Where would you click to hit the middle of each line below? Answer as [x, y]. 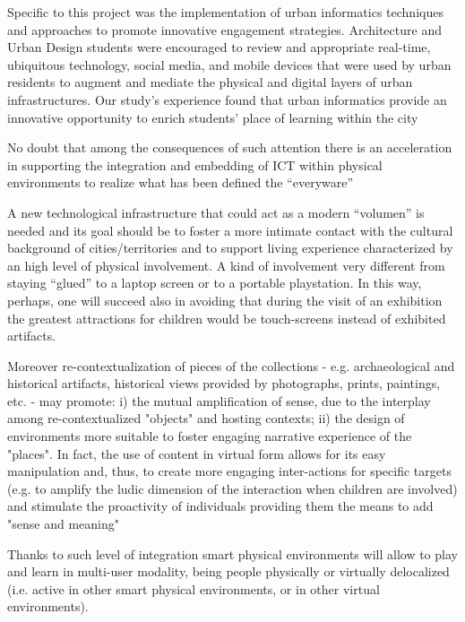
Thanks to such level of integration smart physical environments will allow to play [232, 553]
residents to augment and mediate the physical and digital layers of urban [210, 82]
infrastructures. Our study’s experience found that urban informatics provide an [227, 99]
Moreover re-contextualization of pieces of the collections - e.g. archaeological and [231, 365]
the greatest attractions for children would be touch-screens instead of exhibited [227, 318]
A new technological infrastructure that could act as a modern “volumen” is [216, 212]
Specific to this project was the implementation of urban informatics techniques [225, 12]
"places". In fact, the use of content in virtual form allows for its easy [197, 453]
